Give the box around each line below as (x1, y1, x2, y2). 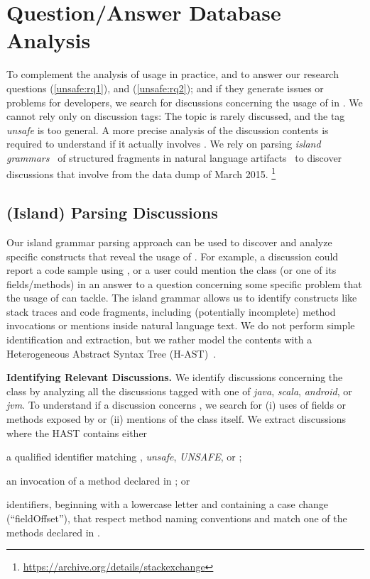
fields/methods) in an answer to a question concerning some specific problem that (6, 276, 362, 291)
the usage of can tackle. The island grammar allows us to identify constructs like (6, 290, 357, 305)
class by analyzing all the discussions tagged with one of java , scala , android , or (6, 383, 352, 398)
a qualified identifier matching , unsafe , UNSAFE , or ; (6, 449, 242, 464)
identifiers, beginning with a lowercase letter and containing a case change (6, 497, 328, 512)
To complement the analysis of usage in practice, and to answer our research (6, 67, 339, 82)
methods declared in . (6, 524, 100, 539)
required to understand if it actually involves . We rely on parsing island (6, 136, 321, 151)
